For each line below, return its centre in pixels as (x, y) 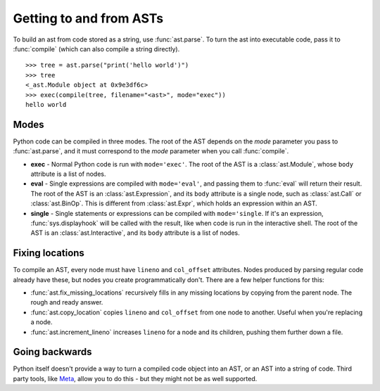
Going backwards (52, 352)
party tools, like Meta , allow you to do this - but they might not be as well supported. (135, 378)
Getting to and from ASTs (88, 18)
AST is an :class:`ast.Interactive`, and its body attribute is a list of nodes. (135, 233)
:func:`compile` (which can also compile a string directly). (96, 49)
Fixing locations (49, 253)
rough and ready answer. (67, 302)
